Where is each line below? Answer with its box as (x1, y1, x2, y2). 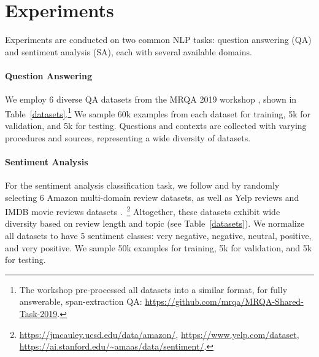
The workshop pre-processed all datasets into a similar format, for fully (19, 283, 288, 296)
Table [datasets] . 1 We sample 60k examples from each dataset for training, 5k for (5, 105, 310, 120)
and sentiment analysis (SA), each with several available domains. (5, 45, 252, 58)
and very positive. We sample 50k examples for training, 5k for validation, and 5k (5, 241, 312, 254)
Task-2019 (19, 307, 58, 320)
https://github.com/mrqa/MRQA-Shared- (145, 295, 304, 308)
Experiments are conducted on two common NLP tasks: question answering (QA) (5, 33, 312, 46)
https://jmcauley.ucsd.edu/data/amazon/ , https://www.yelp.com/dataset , (19, 328, 299, 340)
